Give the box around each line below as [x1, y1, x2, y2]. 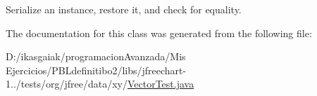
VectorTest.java [127, 76, 194, 91]
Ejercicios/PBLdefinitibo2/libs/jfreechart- [6, 62, 187, 77]
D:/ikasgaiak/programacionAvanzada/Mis [6, 49, 186, 64]
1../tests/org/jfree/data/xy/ [6, 76, 128, 91]
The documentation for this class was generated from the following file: [6, 25, 312, 40]
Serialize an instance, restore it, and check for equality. [6, 2, 242, 16]
